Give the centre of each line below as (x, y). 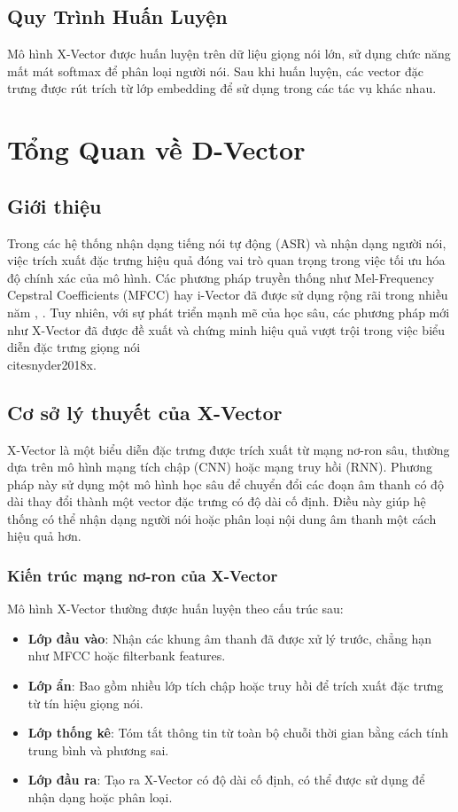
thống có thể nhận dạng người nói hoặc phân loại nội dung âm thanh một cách (222, 518)
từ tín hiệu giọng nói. (85, 703)
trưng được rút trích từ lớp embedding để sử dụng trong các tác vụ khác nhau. (222, 88)
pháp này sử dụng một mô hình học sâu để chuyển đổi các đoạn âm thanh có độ (225, 484)
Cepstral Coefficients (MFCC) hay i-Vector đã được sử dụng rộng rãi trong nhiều (228, 295)
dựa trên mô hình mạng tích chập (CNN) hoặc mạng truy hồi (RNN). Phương (220, 467)
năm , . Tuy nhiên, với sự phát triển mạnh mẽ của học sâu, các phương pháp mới (229, 312)
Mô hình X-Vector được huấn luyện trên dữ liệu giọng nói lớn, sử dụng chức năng (229, 54)
